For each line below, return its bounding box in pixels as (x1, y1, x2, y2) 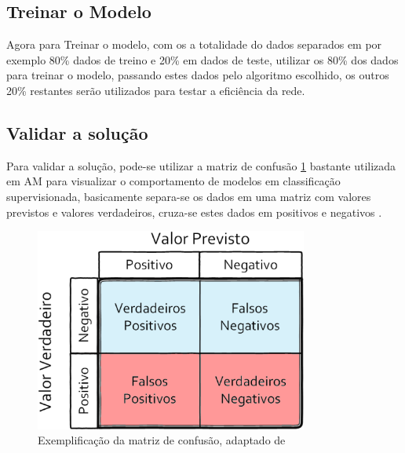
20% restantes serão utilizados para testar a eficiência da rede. (6, 82, 305, 98)
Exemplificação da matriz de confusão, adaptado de (38, 432, 286, 448)
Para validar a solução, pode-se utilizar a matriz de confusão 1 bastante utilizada (6, 157, 396, 174)
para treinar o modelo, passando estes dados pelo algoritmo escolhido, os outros (6, 67, 389, 83)
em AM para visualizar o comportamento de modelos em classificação (6, 173, 341, 189)
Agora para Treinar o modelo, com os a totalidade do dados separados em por (6, 36, 382, 53)
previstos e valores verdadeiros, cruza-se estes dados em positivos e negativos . (6, 203, 382, 220)
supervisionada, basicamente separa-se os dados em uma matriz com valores (6, 188, 371, 204)
